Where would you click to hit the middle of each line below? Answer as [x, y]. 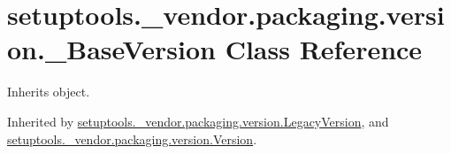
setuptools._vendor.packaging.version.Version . [132, 139]
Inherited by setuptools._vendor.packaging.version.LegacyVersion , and [198, 121]
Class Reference [324, 49]
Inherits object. [49, 92]
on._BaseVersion [111, 49]
